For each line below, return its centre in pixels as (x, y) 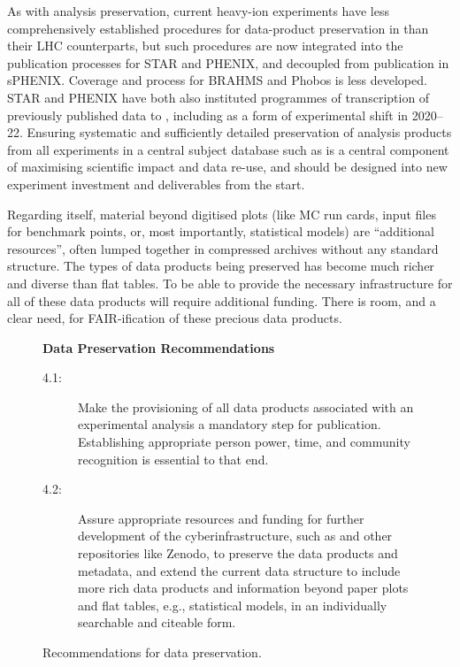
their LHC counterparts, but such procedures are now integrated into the (205, 46)
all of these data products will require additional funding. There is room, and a (222, 300)
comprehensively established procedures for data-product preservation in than (218, 28)
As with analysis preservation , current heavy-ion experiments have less (198, 11)
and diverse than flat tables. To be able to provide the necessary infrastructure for (230, 283)
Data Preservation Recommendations (159, 347)
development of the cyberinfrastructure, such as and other (235, 536)
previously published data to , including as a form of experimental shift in (208, 115)
